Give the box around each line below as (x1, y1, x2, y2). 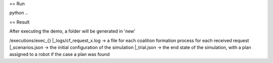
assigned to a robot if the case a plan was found (9, 51, 110, 57)
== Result (9, 19, 30, 25)
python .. (9, 10, 28, 16)
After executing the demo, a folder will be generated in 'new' (9, 28, 136, 34)
